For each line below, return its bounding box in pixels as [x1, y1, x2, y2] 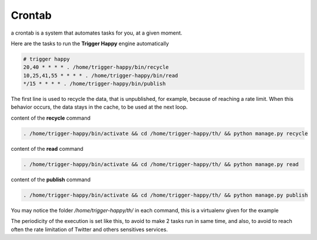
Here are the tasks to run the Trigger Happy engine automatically [11, 40, 170, 47]
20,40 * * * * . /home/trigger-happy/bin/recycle [23, 64, 169, 70]
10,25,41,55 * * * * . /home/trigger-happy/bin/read [23, 72, 178, 79]
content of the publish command [11, 176, 91, 183]
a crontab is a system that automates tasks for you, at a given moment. [11, 29, 183, 36]
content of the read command [11, 145, 83, 152]
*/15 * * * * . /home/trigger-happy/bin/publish [23, 80, 166, 87]
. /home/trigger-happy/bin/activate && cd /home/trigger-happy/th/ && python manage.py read [23, 161, 299, 167]
